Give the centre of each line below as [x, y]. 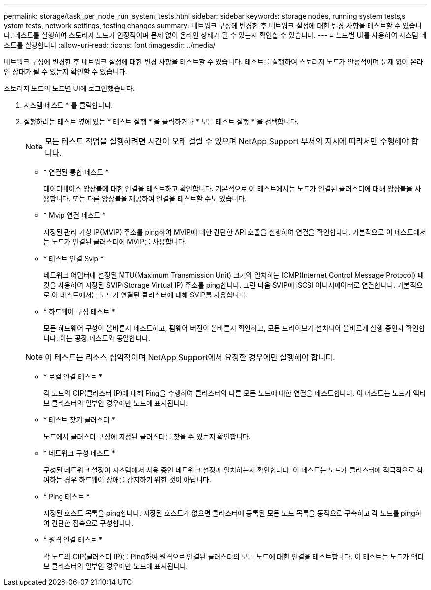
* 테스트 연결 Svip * [74, 258]
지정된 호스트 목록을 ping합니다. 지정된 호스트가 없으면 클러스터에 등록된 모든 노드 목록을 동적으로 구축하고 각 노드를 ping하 [232, 513]
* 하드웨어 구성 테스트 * [79, 311]
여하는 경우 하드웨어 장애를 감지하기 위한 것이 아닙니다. [127, 480]
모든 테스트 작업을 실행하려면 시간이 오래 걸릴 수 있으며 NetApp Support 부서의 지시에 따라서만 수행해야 [227, 141]
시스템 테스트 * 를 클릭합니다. [68, 105]
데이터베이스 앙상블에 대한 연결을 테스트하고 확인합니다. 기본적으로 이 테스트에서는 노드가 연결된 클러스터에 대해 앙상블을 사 [232, 189]
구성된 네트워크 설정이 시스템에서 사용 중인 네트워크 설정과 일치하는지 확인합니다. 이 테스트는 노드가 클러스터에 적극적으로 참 [233, 470]
